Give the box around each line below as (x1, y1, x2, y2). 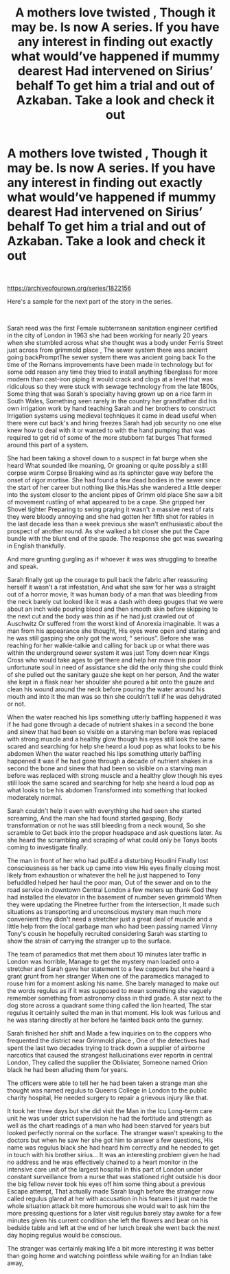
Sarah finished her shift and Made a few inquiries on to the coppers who (7, 1029, 211, 1037)
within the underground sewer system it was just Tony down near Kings (7, 648, 209, 657)
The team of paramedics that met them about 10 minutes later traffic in (7, 950, 207, 958)
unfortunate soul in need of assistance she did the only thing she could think (7, 663, 224, 671)
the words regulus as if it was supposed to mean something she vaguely (7, 986, 212, 994)
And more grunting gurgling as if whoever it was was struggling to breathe (7, 555, 218, 563)
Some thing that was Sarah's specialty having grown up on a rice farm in (7, 390, 213, 398)
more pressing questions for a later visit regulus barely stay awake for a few (7, 1209, 222, 1217)
